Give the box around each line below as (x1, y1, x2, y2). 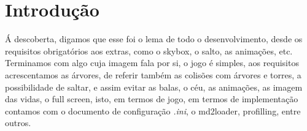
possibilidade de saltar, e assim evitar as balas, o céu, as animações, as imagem (5, 80, 303, 93)
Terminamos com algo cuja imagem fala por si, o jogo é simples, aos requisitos (5, 56, 299, 69)
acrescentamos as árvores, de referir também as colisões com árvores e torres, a (5, 68, 301, 81)
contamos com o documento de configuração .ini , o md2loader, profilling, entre (5, 104, 301, 117)
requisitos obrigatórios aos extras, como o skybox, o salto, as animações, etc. (5, 44, 293, 57)
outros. (5, 116, 31, 129)
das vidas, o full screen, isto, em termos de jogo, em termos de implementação (5, 92, 298, 105)
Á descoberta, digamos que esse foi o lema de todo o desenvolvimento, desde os (5, 32, 303, 45)
